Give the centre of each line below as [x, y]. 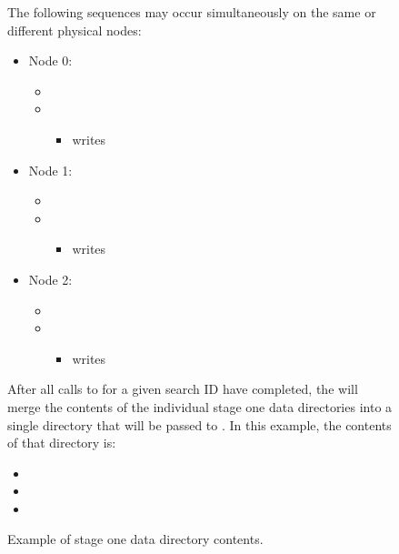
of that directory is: [62, 443]
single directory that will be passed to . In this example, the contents [199, 424]
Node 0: [50, 60]
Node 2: [50, 279]
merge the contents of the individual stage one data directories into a [200, 406]
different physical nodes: [75, 30]
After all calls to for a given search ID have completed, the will [183, 389]
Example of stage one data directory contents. [135, 539]
